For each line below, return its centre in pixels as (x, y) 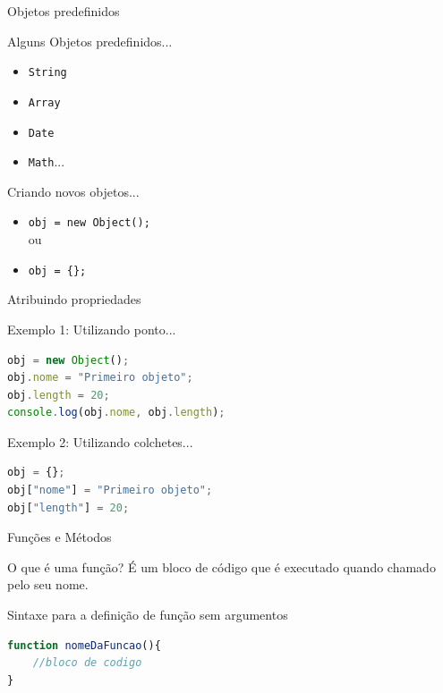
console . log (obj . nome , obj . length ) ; (116, 413)
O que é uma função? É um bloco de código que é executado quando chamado (221, 566)
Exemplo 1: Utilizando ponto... (92, 329)
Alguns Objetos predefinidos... (90, 41)
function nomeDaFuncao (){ (84, 645)
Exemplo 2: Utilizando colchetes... (100, 441)
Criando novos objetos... (73, 191)
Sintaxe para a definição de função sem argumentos (148, 615)
